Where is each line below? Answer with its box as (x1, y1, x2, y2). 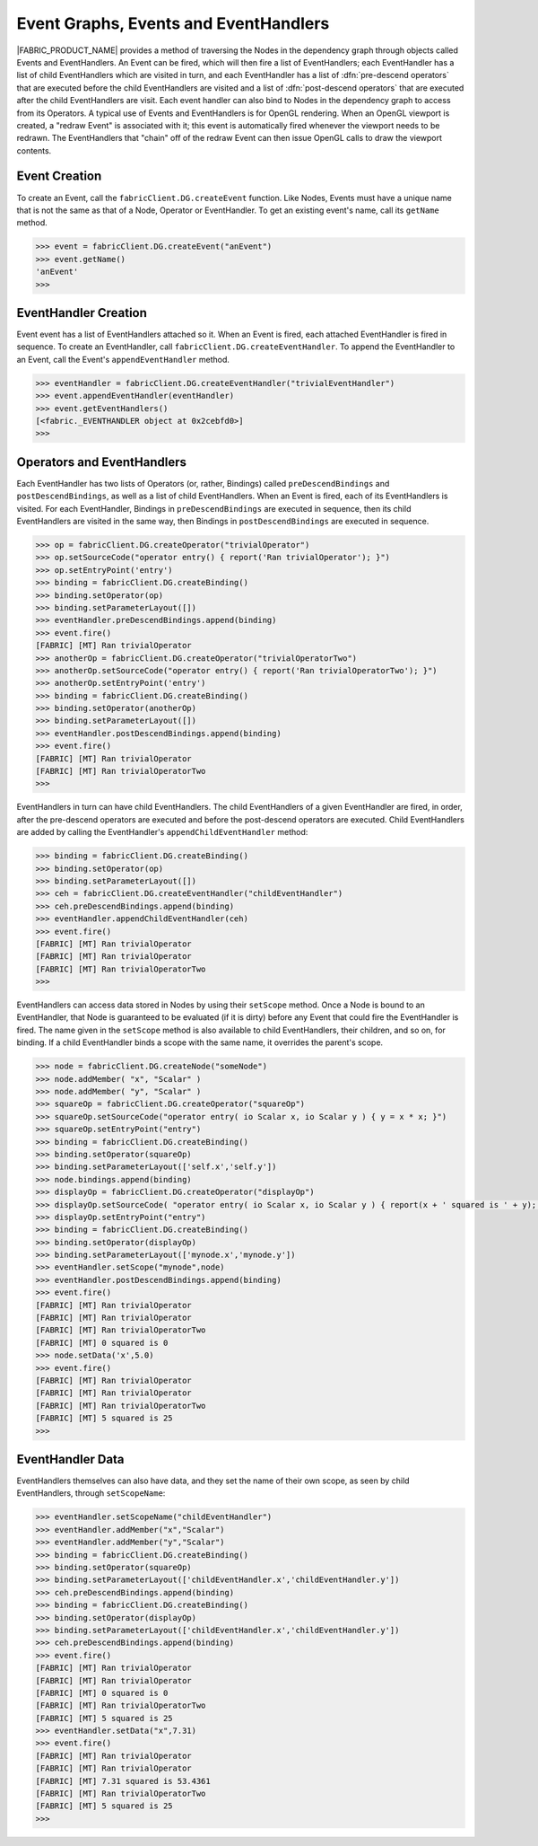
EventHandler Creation (16, 305, 148, 321)
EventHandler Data (16, 1451, 125, 1467)
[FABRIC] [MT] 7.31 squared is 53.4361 (35, 1776, 211, 1786)
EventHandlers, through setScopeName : (16, 1488, 166, 1499)
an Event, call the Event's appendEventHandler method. (16, 354, 230, 365)
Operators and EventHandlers (16, 454, 187, 470)
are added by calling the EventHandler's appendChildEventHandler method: (16, 827, 308, 838)
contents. (16, 145, 52, 156)
